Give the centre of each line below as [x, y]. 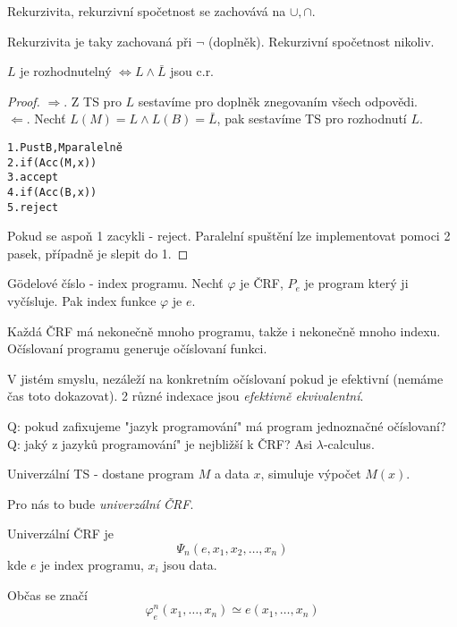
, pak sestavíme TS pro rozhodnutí [312, 119]
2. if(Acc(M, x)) [52, 162]
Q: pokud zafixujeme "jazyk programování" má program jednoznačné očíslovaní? [227, 426]
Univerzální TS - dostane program [101, 474]
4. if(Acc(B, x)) [52, 192]
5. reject [33, 207]
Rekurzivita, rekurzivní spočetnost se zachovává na [147, 11]
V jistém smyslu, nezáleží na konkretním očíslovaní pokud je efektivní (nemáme [225, 378]
